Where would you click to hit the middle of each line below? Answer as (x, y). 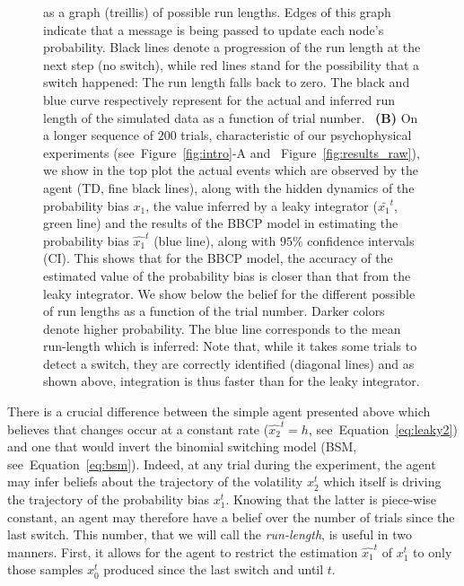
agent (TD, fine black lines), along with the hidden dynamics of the (229, 187)
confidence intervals (361, 240)
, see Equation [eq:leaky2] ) (383, 429)
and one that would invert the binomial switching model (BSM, (182, 446)
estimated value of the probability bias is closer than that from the (227, 275)
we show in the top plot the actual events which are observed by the (231, 170)
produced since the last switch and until (214, 569)
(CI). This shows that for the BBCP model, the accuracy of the (218, 258)
